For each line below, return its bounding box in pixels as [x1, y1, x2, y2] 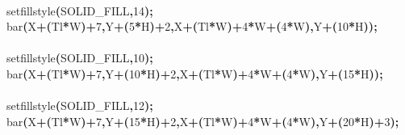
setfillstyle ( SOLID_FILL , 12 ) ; [6, 97, 153, 114]
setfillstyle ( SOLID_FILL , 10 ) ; [6, 49, 153, 66]
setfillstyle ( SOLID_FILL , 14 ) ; [6, 2, 153, 19]
